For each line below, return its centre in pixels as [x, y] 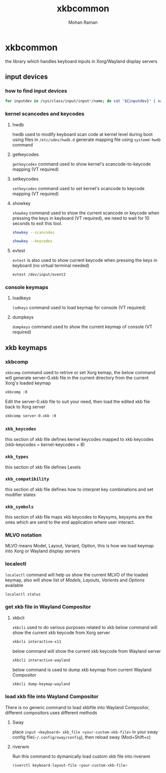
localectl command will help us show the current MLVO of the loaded [77, 575]
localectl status [23, 594]
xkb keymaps [26, 348]
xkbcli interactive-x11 [37, 641]
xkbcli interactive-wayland [41, 660]
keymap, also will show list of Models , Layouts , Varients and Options [75, 580]
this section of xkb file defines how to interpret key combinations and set [79, 489]
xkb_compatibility [27, 479]
